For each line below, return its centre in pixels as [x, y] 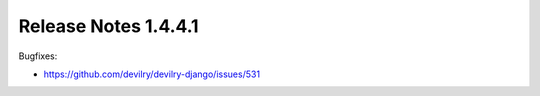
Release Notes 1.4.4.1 [108, 26]
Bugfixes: [38, 56]
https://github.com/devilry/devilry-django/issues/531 [151, 74]
